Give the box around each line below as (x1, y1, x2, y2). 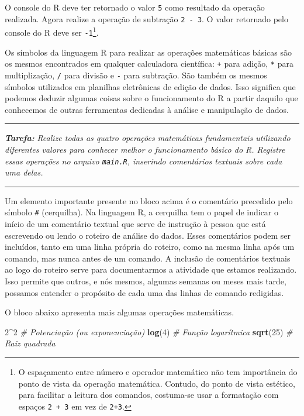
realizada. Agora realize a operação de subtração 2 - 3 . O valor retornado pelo (5, 12, 288, 25)
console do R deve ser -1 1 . (5, 25, 99, 38)
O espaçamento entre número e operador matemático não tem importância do (18, 365, 298, 377)
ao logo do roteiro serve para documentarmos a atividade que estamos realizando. (5, 263, 297, 276)
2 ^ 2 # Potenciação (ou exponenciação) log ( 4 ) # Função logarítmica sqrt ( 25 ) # (5, 325, 293, 338)
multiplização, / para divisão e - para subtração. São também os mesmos (5, 68, 267, 81)
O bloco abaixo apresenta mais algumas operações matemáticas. (5, 306, 234, 318)
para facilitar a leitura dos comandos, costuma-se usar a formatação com (18, 389, 279, 401)
